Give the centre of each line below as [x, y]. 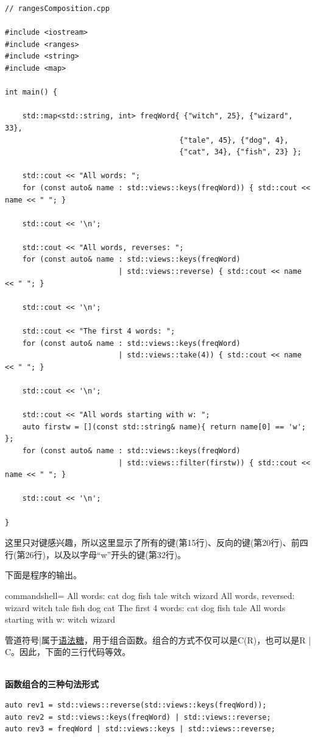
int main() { [31, 92]
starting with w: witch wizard [60, 619]
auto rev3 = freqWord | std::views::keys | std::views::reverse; [140, 729]
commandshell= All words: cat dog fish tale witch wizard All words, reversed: [150, 595]
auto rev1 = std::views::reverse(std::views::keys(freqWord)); [136, 705]
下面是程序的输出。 [43, 575]
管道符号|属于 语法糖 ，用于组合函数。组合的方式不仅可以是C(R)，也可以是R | [158, 639]
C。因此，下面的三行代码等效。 [68, 652]
